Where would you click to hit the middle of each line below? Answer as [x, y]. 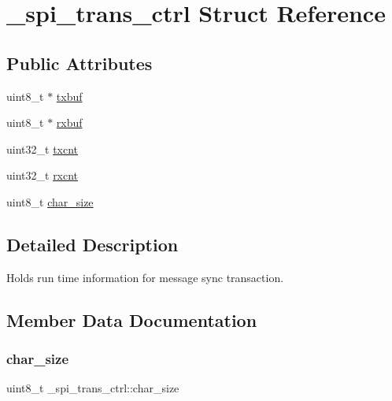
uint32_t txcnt [43, 149]
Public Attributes [80, 63]
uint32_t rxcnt [43, 175]
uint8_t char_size [50, 201]
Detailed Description [92, 244]
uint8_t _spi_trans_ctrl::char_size [93, 388]
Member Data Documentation [132, 319]
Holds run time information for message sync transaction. [145, 277]
